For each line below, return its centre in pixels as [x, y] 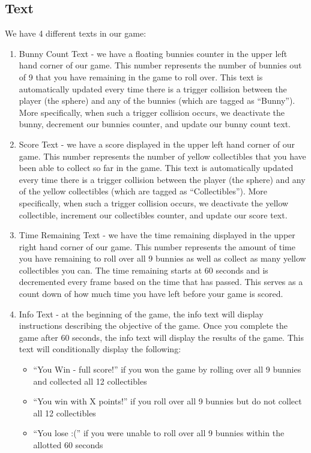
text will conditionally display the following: [100, 349]
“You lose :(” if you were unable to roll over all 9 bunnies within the [159, 433]
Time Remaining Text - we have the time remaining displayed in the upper [157, 235]
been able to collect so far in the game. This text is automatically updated [156, 168]
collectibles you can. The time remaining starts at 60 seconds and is [143, 270]
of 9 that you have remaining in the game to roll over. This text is [141, 76]
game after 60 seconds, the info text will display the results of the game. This [161, 337]
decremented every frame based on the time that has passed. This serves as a [161, 282]
